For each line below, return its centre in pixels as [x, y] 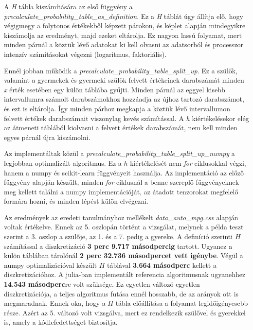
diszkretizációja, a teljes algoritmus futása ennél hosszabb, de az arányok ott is [121, 293]
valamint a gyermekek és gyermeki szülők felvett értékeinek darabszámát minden [124, 80]
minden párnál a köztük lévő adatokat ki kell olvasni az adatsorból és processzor [124, 44]
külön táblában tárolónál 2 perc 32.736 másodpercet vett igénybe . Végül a [124, 255]
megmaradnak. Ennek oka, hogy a [55, 303]
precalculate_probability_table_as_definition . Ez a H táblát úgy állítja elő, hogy [124, 16]
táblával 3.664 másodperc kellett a [162, 265]
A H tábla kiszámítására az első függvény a [68, 6]
